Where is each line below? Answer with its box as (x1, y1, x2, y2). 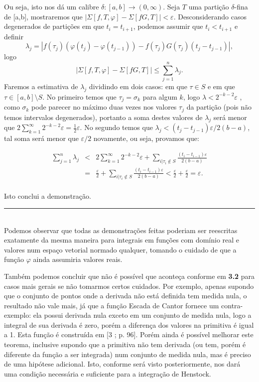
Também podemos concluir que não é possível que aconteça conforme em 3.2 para (4, 270, 255, 281)
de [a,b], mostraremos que (4, 11, 83, 21)
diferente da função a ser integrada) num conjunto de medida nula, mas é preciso (4, 349, 251, 359)
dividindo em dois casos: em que (89, 81, 187, 91)
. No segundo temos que (80, 122, 153, 132)
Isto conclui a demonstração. (4, 191, 91, 201)
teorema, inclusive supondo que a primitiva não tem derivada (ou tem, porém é (4, 339, 246, 350)
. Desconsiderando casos (173, 11, 247, 21)
